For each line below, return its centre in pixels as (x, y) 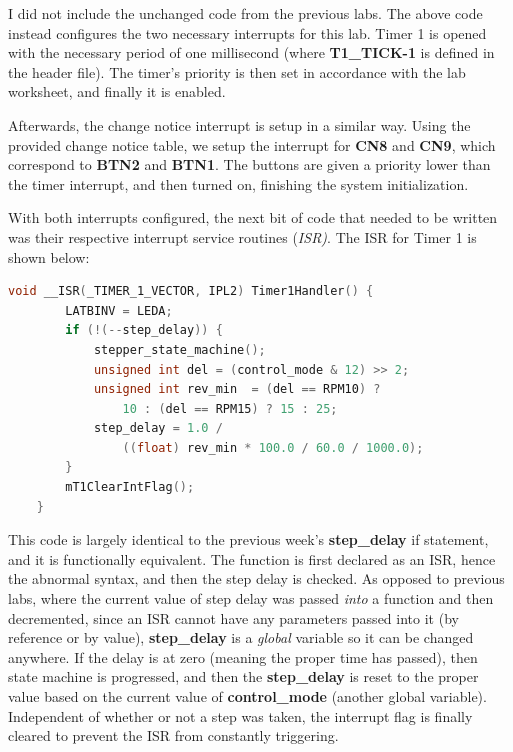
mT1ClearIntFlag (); (130, 487)
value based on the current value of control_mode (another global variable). (247, 696)
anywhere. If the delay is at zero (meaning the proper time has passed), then (243, 656)
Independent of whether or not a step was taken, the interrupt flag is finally (240, 715)
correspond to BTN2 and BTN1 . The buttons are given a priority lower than (249, 164)
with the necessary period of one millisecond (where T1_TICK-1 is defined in (251, 52)
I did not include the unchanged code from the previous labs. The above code (245, 13)
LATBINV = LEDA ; (119, 310)
